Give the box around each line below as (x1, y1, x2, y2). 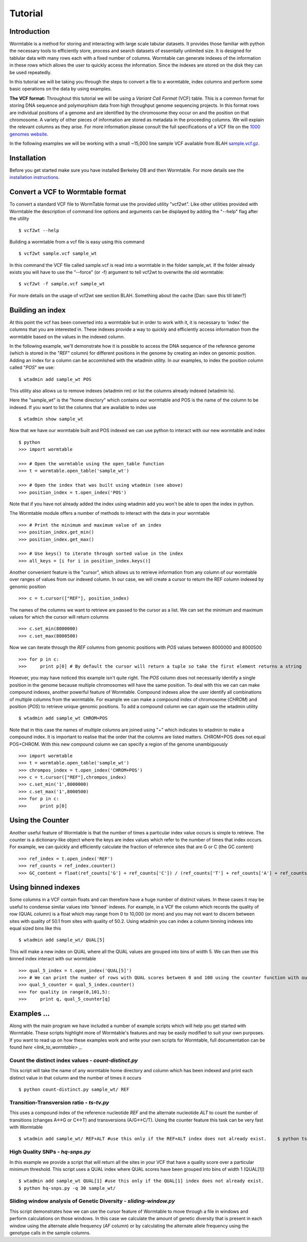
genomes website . (9, 131, 49, 137)
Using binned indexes (9, 883, 80, 892)
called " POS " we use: (9, 365, 55, 371)
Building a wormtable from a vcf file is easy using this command (9, 238, 145, 245)
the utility (9, 215, 29, 222)
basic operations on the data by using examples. (9, 86, 112, 92)
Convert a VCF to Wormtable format (9, 188, 126, 196)
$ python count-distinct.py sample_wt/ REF (18, 1087, 129, 1093)
